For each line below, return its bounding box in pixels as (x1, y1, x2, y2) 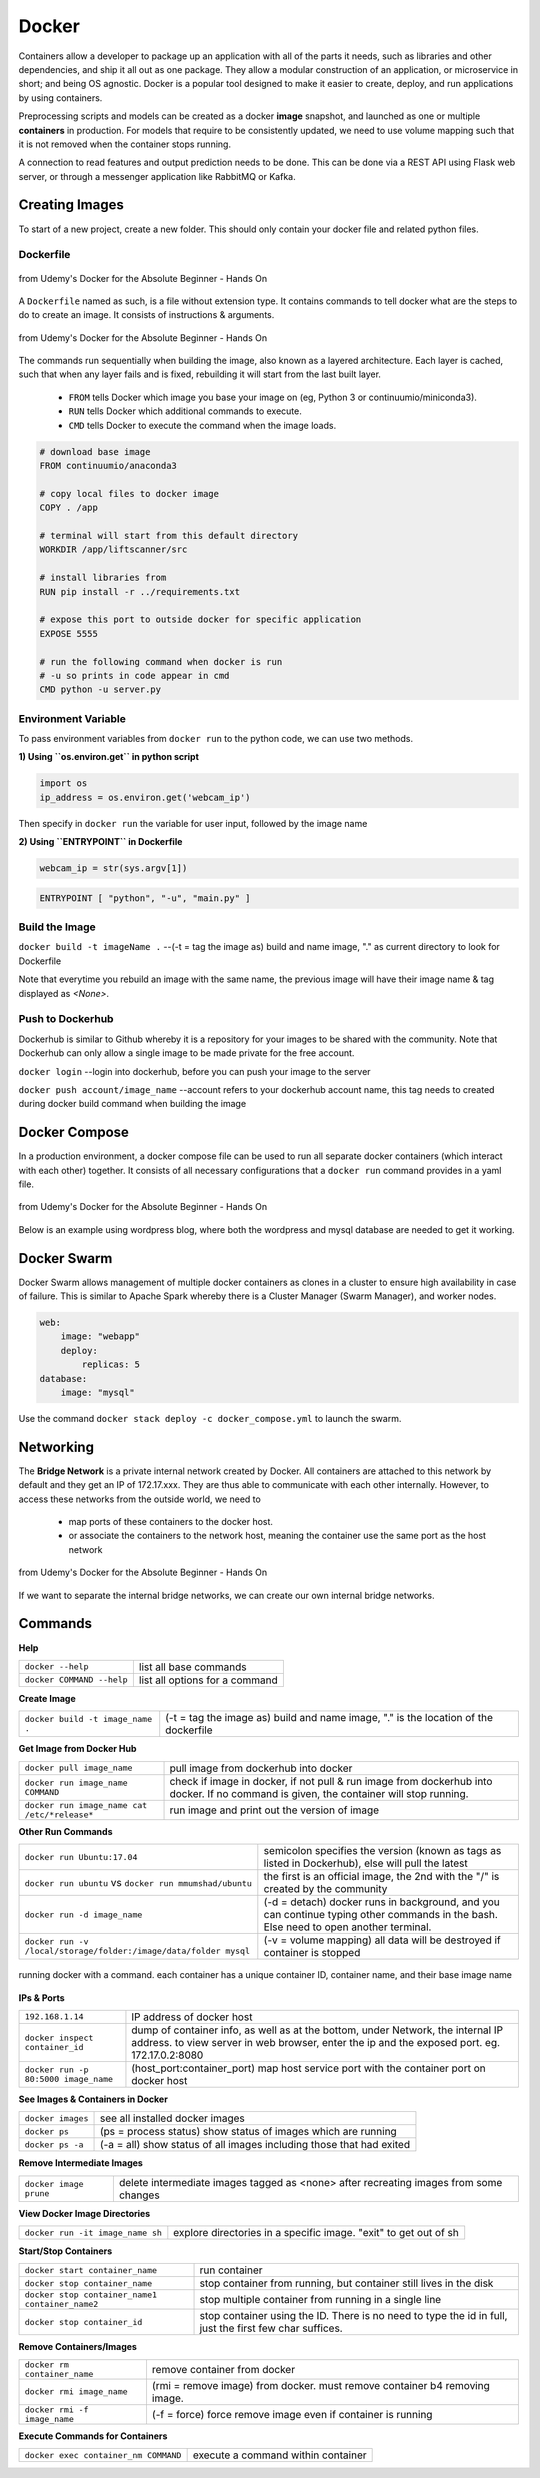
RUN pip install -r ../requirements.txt (39, 586, 240, 597)
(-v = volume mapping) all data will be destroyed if (263, 1933, 502, 1947)
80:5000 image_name (24, 2073, 114, 2084)
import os (39, 778, 88, 789)
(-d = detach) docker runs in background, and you (263, 1895, 500, 1909)
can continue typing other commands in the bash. (263, 1908, 499, 1922)
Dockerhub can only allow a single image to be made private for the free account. (18, 1047, 355, 1059)
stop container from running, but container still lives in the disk (199, 2276, 494, 2290)
